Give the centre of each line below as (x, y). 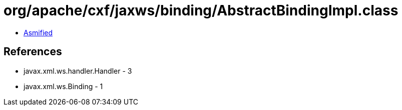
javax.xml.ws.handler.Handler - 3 (78, 71)
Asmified (38, 32)
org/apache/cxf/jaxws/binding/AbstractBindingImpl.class (201, 10)
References (33, 52)
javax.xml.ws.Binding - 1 (63, 86)
